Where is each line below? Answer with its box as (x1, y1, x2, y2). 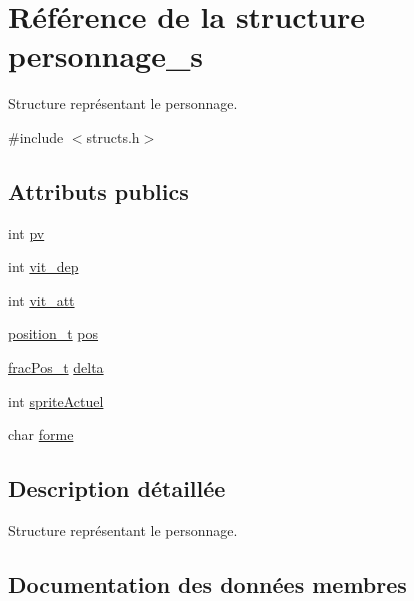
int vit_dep (8, 256, 79, 277)
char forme (8, 424, 74, 445)
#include (8, 126, 64, 147)
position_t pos (8, 323, 99, 344)
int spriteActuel (8, 390, 104, 411)
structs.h (86, 126, 140, 147)
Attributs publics (8, 175, 189, 206)
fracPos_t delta (8, 357, 104, 378)
